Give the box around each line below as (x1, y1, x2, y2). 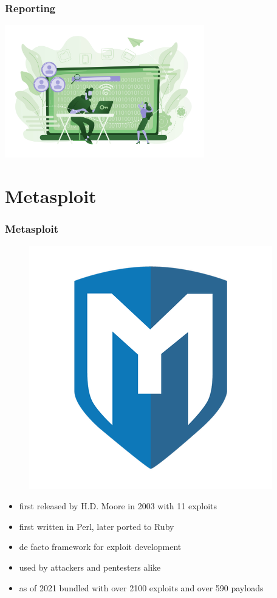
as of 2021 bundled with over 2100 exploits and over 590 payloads (19, 581, 264, 594)
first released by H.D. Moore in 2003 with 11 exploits (19, 500, 217, 512)
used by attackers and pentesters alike (19, 560, 161, 573)
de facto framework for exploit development (19, 540, 182, 553)
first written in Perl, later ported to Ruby (19, 520, 174, 532)
